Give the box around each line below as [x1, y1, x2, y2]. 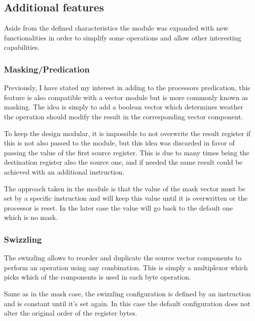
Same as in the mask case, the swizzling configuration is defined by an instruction [4, 288, 251, 298]
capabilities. [4, 42, 40, 52]
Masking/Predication [4, 63, 90, 75]
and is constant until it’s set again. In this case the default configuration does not [4, 298, 251, 308]
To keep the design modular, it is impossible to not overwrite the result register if [4, 128, 251, 138]
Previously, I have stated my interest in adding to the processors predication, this [4, 82, 251, 93]
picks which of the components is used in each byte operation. [4, 272, 191, 282]
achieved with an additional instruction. [4, 166, 124, 177]
